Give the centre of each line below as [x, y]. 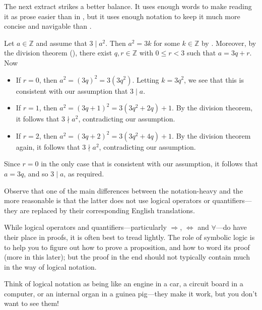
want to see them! [31, 303]
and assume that [61, 43]
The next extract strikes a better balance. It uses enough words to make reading [128, 6]
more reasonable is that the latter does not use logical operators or [107, 200]
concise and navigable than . [48, 26]
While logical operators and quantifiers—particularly [85, 227]
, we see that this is [214, 79]
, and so [36, 173]
